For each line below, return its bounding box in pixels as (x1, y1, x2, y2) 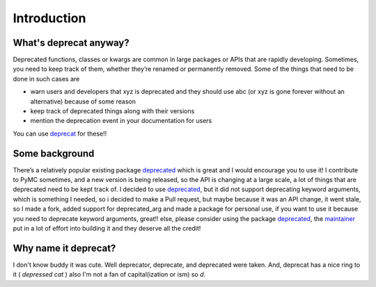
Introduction (13, 10, 86, 26)
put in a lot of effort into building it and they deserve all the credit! (13, 224, 201, 233)
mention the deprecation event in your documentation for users (30, 117, 212, 125)
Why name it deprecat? (13, 242, 116, 254)
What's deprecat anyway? (13, 37, 130, 49)
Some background (13, 147, 95, 159)
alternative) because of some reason (30, 97, 136, 106)
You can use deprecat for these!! (13, 129, 107, 138)
